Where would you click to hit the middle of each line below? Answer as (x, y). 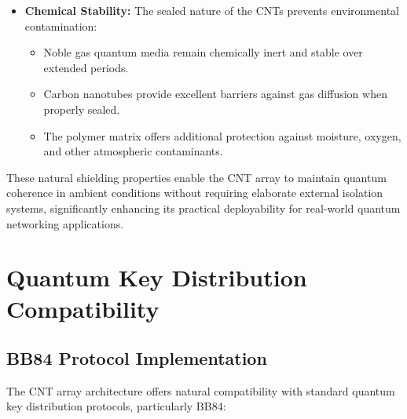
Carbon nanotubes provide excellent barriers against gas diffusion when (215, 94)
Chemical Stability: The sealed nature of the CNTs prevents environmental (212, 10)
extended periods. (86, 67)
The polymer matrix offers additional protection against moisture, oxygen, (222, 135)
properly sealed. (82, 109)
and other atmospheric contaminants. (133, 151)
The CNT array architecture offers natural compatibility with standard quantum (201, 390)
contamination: (61, 26)
